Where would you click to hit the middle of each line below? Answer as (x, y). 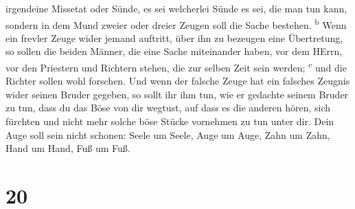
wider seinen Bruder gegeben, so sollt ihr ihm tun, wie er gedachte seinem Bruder (177, 94)
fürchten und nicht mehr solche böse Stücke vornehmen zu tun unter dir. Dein (170, 121)
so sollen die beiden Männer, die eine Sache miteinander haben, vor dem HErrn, (174, 51)
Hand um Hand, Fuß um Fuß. (68, 148)
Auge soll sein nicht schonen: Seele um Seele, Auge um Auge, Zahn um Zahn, (168, 134)
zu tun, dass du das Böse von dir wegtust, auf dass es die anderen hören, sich (168, 108)
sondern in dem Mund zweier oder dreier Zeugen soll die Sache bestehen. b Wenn (176, 23)
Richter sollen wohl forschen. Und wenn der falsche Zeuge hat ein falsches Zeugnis (178, 81)
